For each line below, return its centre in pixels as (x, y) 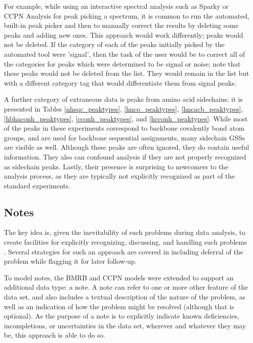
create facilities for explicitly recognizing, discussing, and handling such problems (126, 242)
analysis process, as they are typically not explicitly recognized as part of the (119, 176)
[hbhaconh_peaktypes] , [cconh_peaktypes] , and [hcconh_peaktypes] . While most (126, 118)
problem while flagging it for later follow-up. (70, 261)
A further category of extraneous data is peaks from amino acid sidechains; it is (123, 99)
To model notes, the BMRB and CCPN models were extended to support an (119, 277)
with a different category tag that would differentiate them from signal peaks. (120, 82)
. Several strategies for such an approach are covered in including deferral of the (124, 251)
